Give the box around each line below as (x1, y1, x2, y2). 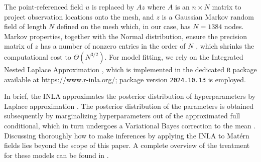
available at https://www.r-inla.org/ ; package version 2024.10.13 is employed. (4, 74, 246, 84)
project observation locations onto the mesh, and (4, 11, 154, 22)
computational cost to (4, 51, 71, 62)
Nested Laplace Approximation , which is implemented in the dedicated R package (4, 64, 257, 74)
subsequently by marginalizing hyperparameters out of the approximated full (4, 110, 240, 121)
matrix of (4, 41, 33, 51)
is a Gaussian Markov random (162, 11, 254, 22)
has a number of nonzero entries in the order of (40, 41, 186, 51)
